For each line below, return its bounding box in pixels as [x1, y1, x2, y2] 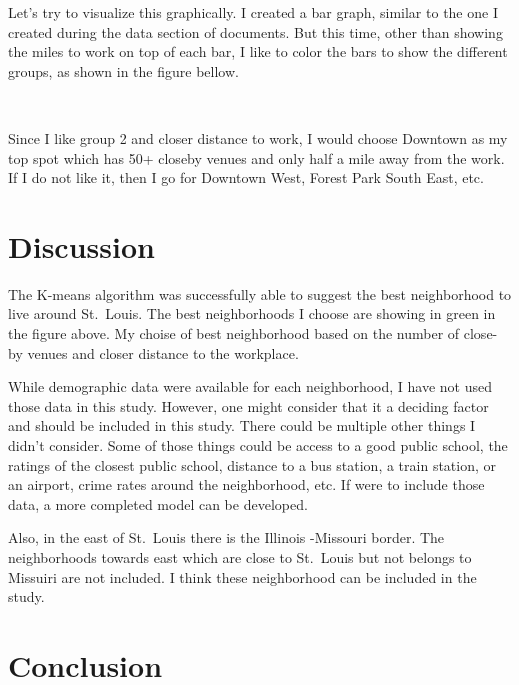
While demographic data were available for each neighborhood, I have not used [8, 376, 493, 397]
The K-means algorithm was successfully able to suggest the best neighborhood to [8, 283, 512, 304]
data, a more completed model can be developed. [8, 493, 308, 514]
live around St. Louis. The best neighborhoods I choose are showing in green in [8, 303, 496, 324]
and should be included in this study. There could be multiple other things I [8, 415, 476, 436]
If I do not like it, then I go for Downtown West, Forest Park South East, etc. [8, 167, 484, 188]
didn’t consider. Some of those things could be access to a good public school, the [8, 435, 508, 456]
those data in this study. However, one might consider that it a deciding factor [8, 395, 489, 416]
